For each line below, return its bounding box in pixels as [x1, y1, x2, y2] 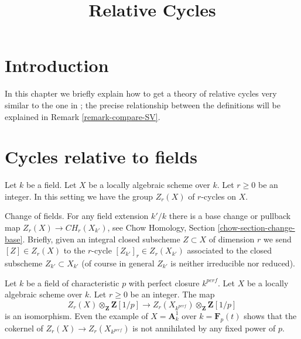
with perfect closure [128, 276, 200, 289]
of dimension [208, 232, 255, 245]
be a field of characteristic [26, 276, 119, 289]
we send [263, 232, 292, 245]
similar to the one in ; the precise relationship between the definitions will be [5, 98, 281, 111]
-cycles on [201, 190, 236, 202]
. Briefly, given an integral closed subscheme [22, 232, 180, 245]
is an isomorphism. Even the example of [5, 309, 148, 321]
